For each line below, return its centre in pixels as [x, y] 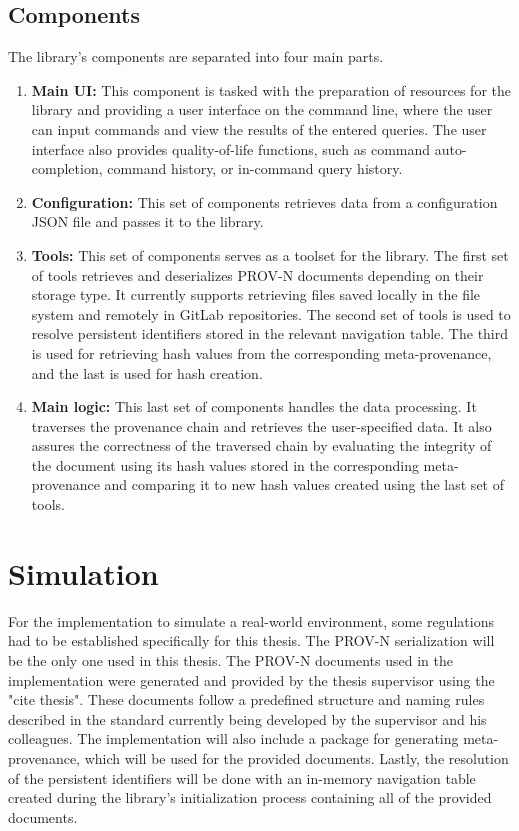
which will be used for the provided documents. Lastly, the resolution [296, 757]
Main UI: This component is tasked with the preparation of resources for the [271, 89]
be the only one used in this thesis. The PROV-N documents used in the [230, 659]
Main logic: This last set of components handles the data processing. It [254, 406]
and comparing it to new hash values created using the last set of [304, 484]
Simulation [83, 572]
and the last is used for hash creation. [147, 372]
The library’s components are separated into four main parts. [196, 56]
